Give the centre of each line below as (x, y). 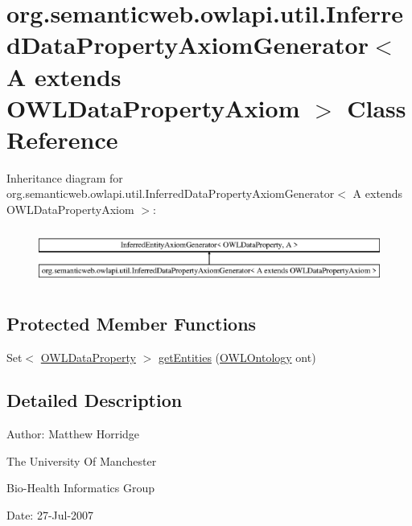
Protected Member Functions (132, 323)
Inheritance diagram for (65, 177)
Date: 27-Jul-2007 (50, 515)
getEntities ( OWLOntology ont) (237, 357)
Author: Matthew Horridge (73, 434)
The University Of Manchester (82, 460)
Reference (62, 139)
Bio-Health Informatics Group (81, 488)
